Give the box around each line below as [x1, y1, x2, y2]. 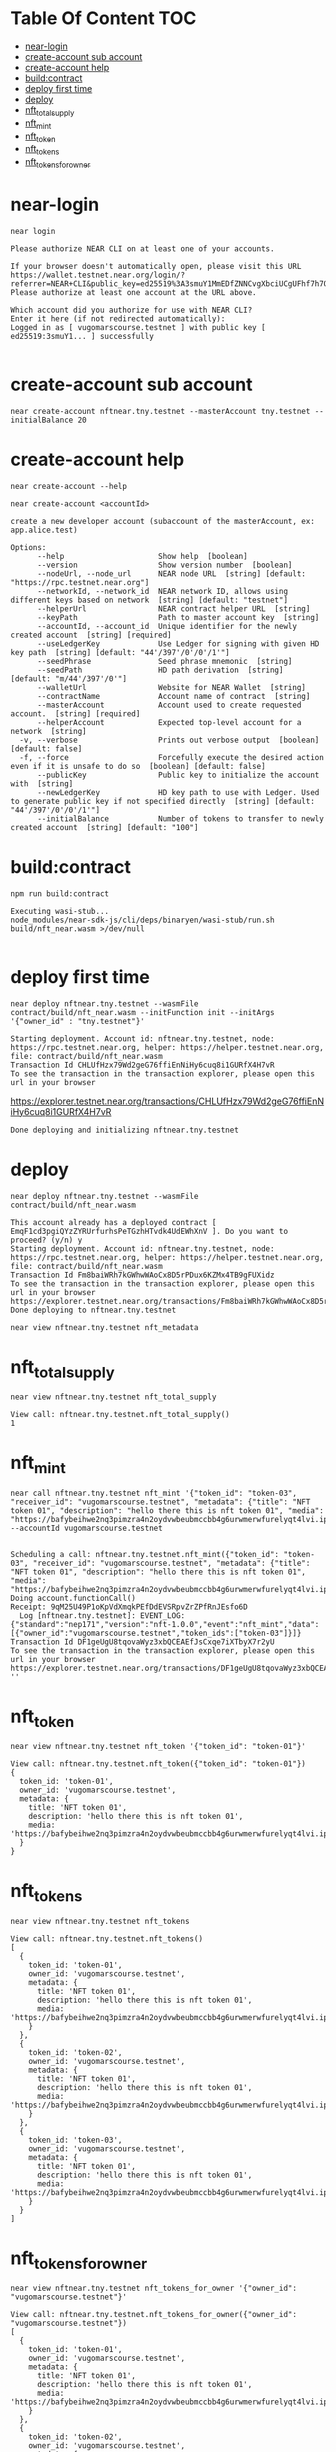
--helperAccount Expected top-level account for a [36, 717, 302, 727]
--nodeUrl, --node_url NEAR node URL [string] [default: [36, 568, 307, 579]
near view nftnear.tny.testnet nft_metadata [10, 1322, 199, 1332]
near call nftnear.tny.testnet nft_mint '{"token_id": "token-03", [10, 1488, 298, 1498]
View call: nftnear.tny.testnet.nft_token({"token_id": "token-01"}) [10, 1759, 307, 1769]
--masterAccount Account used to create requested [36, 700, 302, 710]
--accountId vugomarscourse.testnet [10, 1523, 163, 1533]
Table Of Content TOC [10, 7, 197, 30]
